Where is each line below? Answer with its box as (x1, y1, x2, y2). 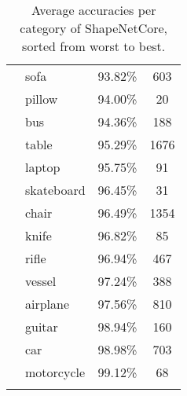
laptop (25, 158, 60, 176)
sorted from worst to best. (22, 37, 166, 55)
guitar (25, 317, 58, 335)
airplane (25, 295, 70, 313)
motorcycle (25, 363, 86, 381)
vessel (25, 272, 57, 290)
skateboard (25, 181, 86, 199)
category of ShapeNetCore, (20, 19, 168, 37)
